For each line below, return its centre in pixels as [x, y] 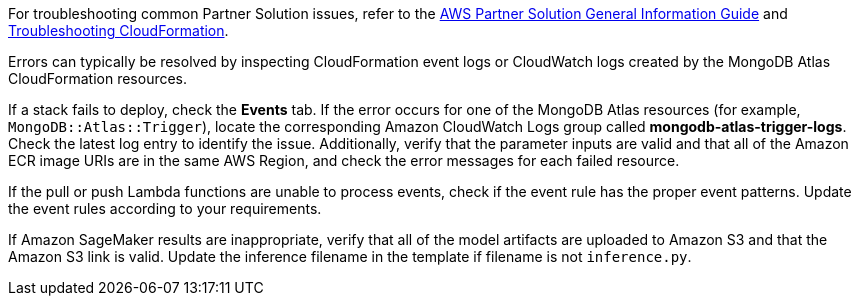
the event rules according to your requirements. [165, 208]
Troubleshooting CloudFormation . [118, 30]
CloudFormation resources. [98, 78]
